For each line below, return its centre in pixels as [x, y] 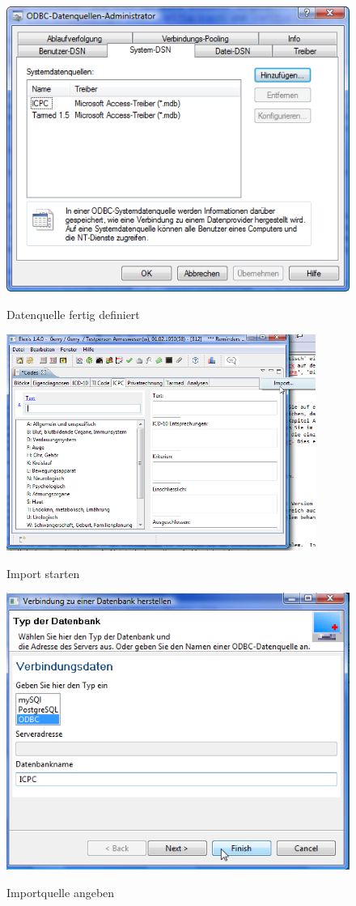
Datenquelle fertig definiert [73, 315]
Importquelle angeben [61, 892]
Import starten [43, 573]
